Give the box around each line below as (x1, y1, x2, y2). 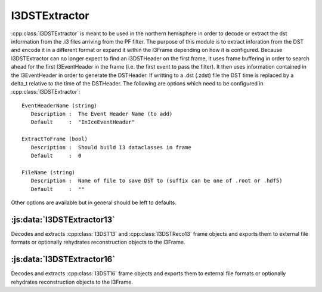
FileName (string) (21, 169, 76, 176)
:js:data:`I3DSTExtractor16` (11, 254, 116, 265)
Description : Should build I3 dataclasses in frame (30, 144, 192, 150)
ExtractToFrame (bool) (21, 136, 88, 143)
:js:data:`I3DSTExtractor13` (11, 214, 116, 225)
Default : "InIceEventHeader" (30, 119, 135, 125)
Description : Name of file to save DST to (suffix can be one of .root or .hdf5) (30, 177, 283, 185)
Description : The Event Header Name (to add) (30, 110, 173, 118)
